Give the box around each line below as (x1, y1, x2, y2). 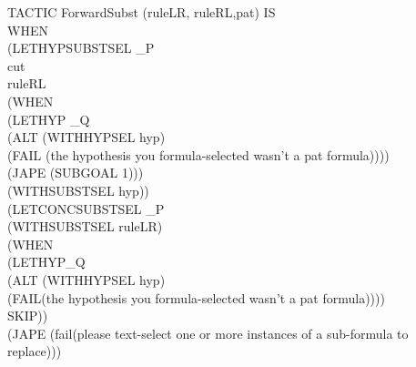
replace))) (7, 342, 62, 361)
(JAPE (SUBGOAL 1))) (7, 163, 144, 182)
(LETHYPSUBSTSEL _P (7, 38, 155, 57)
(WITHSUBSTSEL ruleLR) (7, 217, 163, 236)
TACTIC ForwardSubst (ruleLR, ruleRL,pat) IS (7, 3, 276, 21)
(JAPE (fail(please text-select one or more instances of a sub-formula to (7, 323, 409, 342)
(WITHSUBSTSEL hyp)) (7, 180, 149, 199)
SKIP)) (7, 306, 48, 325)
